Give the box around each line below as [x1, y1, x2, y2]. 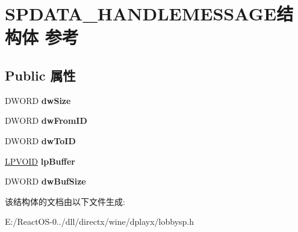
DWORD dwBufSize [5, 175, 86, 188]
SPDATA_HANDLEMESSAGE [5, 1, 277, 26]
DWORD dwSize [5, 94, 71, 106]
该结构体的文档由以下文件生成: [5, 195, 125, 207]
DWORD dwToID [5, 134, 76, 147]
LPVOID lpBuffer [5, 154, 75, 167]
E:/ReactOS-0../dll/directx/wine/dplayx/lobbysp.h [5, 215, 194, 228]
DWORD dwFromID [5, 114, 87, 127]
